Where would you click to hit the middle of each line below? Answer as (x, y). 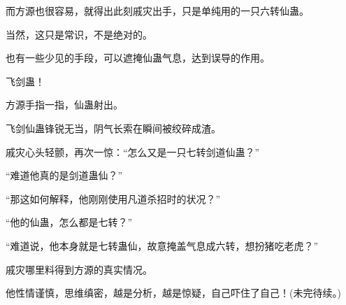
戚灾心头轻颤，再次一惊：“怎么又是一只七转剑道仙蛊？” (133, 151)
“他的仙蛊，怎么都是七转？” (69, 222)
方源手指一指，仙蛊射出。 (64, 105)
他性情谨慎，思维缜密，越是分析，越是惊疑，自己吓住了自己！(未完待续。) (173, 293)
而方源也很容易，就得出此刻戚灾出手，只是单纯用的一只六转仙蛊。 (157, 10)
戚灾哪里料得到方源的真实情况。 (79, 269)
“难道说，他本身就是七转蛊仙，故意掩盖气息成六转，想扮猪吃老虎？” (162, 245)
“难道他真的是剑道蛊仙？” (64, 175)
